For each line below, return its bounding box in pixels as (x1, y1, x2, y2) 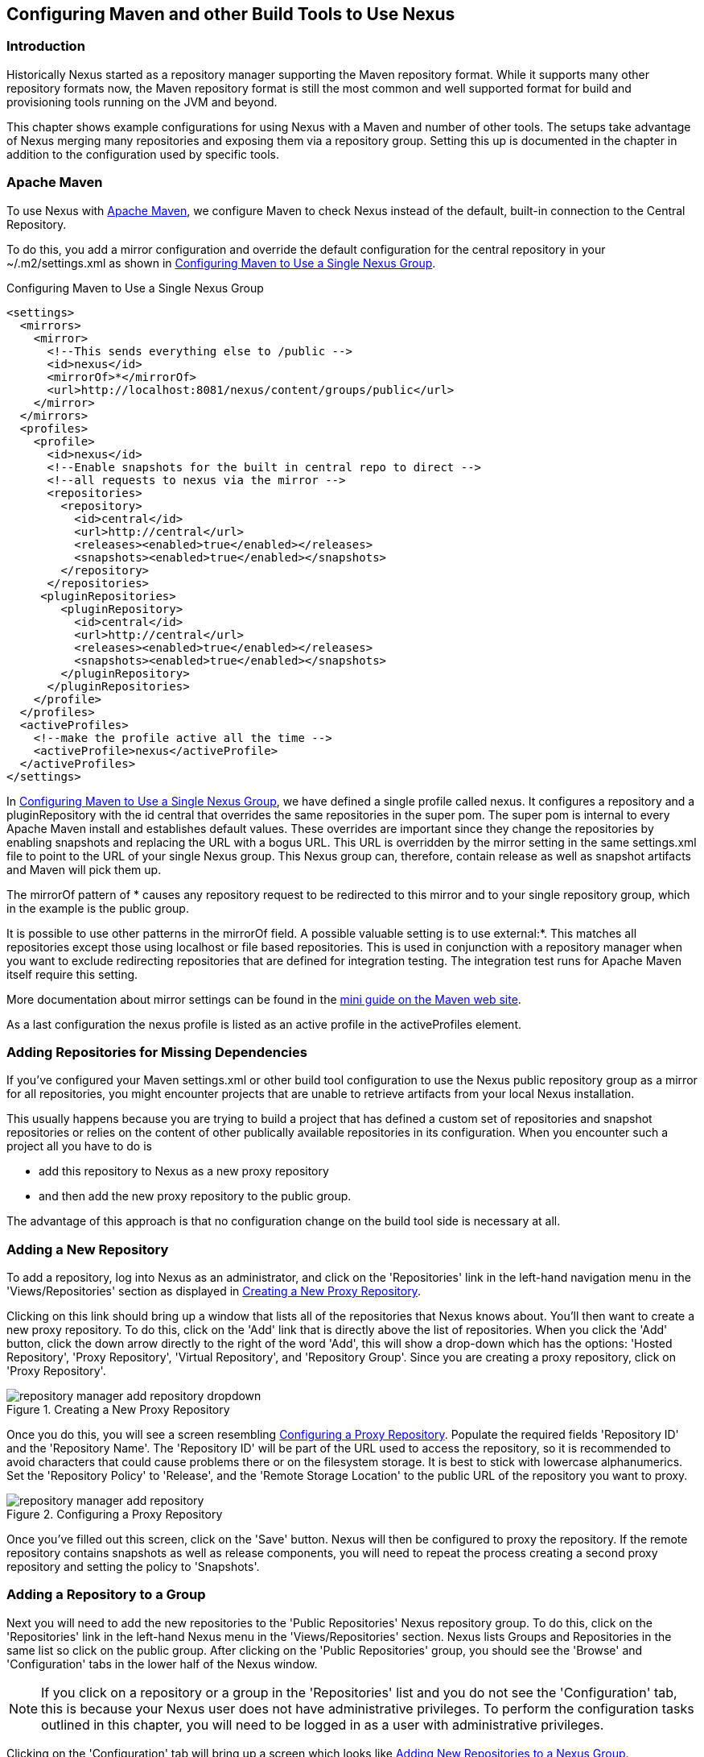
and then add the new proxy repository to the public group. (39, 1189, 352, 1204)
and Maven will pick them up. (6, 862, 162, 876)
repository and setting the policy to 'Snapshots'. (6, 1560, 260, 1574)
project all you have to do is (6, 1139, 152, 1154)
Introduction (6, 38, 85, 55)
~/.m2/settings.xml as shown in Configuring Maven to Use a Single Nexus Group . (6, 255, 436, 270)
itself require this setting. (6, 967, 138, 981)
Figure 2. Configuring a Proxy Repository (6, 1507, 223, 1522)
